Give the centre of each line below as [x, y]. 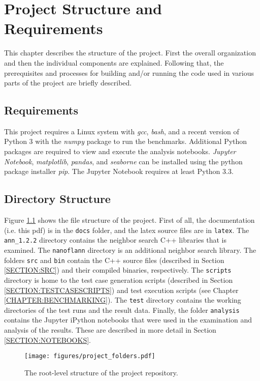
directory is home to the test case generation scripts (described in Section [119, 280]
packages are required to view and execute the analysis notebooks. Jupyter [120, 151]
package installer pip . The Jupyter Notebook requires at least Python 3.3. [119, 171]
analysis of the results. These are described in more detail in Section [110, 330]
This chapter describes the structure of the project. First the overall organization [130, 53]
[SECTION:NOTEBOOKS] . [47, 340]
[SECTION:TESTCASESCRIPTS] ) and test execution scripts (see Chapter [121, 290]
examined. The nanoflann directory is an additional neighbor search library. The [130, 250]
